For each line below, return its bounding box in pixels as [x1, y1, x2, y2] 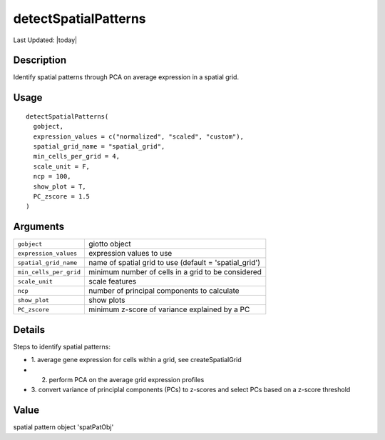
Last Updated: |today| [13, 36, 78, 44]
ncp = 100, [33, 172, 71, 181]
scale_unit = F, [33, 162, 91, 171]
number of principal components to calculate [88, 286, 240, 296]
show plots [88, 295, 125, 305]
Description [13, 54, 67, 66]
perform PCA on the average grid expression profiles [48, 375, 205, 384]
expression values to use [88, 249, 173, 259]
